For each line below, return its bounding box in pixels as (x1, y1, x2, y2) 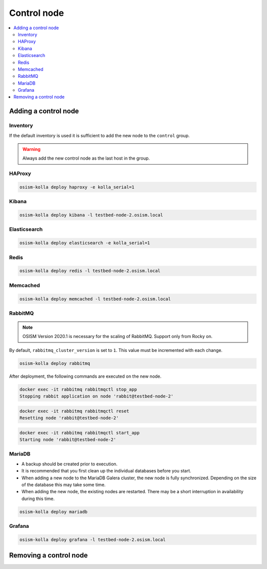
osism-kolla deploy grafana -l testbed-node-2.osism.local (19, 537, 166, 542)
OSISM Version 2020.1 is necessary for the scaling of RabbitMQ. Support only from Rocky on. (22, 334, 213, 340)
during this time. (21, 496, 55, 502)
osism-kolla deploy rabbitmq (19, 360, 90, 366)
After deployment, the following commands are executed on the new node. (9, 373, 162, 379)
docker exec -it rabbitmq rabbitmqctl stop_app (19, 387, 137, 392)
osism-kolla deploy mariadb (19, 509, 88, 514)
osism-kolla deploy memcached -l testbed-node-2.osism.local (19, 296, 171, 302)
